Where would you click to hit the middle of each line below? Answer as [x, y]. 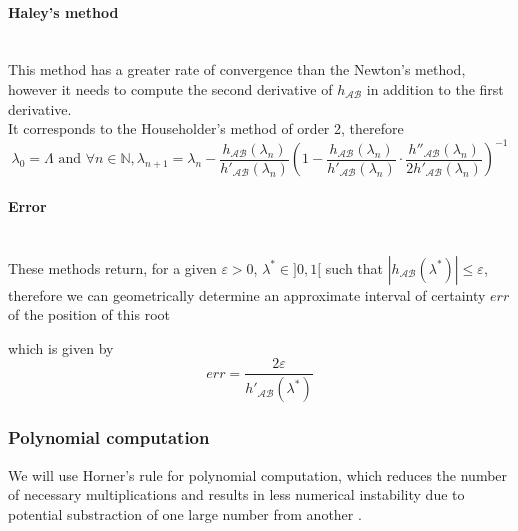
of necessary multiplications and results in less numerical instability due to [236, 494]
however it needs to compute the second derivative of [170, 88]
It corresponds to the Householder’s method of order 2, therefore [206, 128]
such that [354, 267]
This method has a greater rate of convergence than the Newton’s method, [237, 69]
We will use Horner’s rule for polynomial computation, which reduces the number [258, 474]
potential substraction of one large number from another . [185, 513]
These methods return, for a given [112, 267]
